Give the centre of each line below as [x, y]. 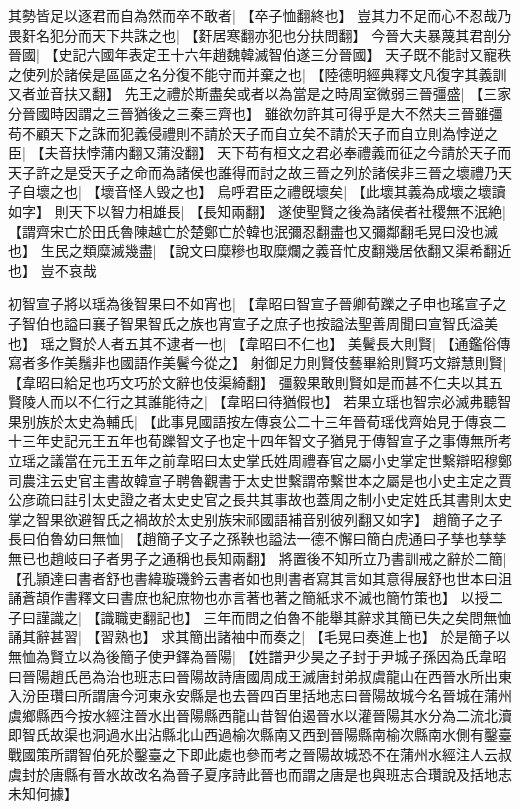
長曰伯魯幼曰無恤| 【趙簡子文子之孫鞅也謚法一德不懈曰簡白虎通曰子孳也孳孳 [257, 538]
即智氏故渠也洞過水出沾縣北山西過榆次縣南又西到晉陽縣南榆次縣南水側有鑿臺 [260, 734]
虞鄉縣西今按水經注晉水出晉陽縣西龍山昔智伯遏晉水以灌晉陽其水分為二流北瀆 [260, 714]
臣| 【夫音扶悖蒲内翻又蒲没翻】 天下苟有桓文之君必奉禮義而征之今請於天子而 [260, 152]
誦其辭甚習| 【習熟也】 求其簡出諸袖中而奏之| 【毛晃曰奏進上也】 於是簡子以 [259, 636]
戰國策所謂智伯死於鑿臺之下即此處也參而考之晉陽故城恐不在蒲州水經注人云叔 [260, 753]
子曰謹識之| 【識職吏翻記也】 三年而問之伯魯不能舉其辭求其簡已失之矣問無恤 [260, 616]
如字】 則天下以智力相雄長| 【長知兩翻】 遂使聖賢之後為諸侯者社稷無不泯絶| [257, 210]
